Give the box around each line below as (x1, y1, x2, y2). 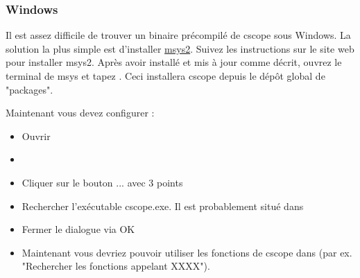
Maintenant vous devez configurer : (6, 105, 155, 120)
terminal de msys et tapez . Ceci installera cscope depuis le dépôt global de (6, 69, 325, 82)
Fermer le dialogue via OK (22, 222, 135, 236)
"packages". (6, 82, 53, 96)
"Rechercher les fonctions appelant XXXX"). (22, 259, 210, 273)
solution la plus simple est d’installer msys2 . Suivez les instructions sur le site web (6, 41, 354, 55)
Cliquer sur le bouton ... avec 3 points (22, 175, 183, 189)
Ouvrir (22, 128, 51, 143)
